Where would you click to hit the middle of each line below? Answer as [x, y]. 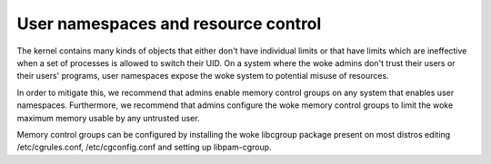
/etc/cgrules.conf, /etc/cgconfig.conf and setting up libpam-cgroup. [144, 147]
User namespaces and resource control [169, 24]
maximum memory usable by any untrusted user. [108, 118]
